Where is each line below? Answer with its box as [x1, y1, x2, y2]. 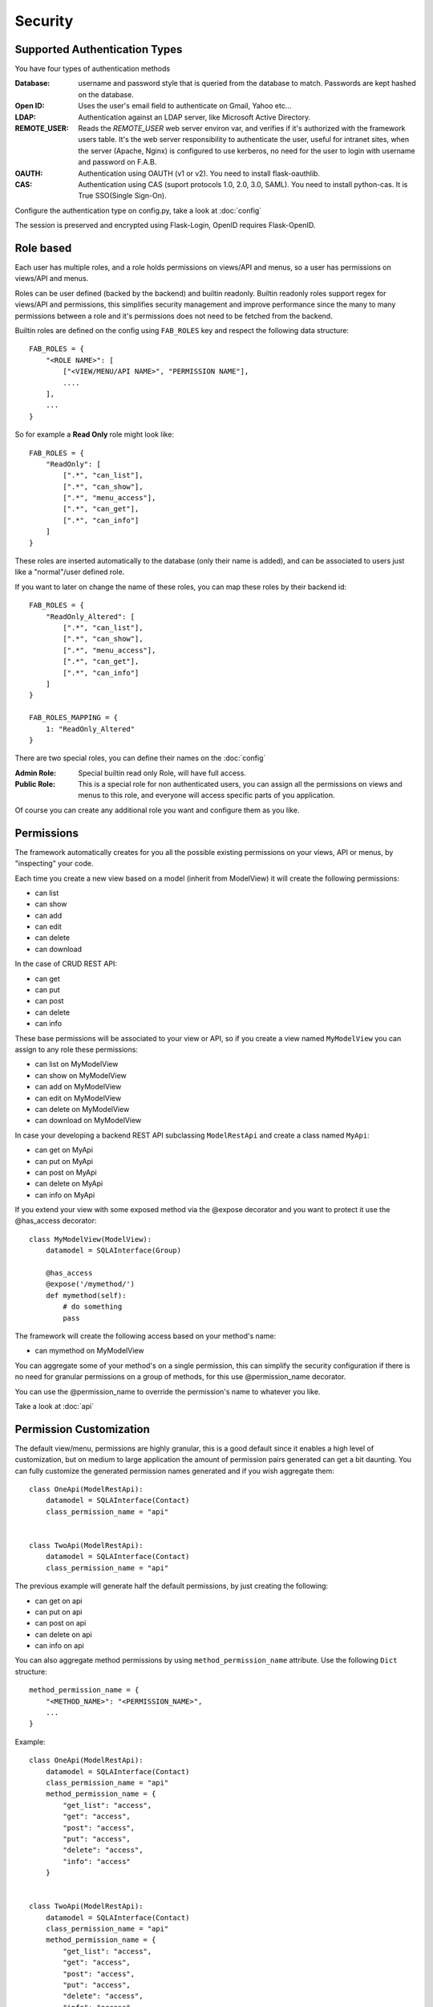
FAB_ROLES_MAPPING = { [29, 713, 119, 723]
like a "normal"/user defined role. [14, 567, 125, 577]
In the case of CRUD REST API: [14, 959, 118, 969]
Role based [14, 241, 72, 254]
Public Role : [14, 780, 56, 789]
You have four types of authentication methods [14, 64, 171, 74]
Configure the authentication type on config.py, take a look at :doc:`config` [14, 206, 262, 215]
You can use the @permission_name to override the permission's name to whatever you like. [14, 1386, 321, 1396]
